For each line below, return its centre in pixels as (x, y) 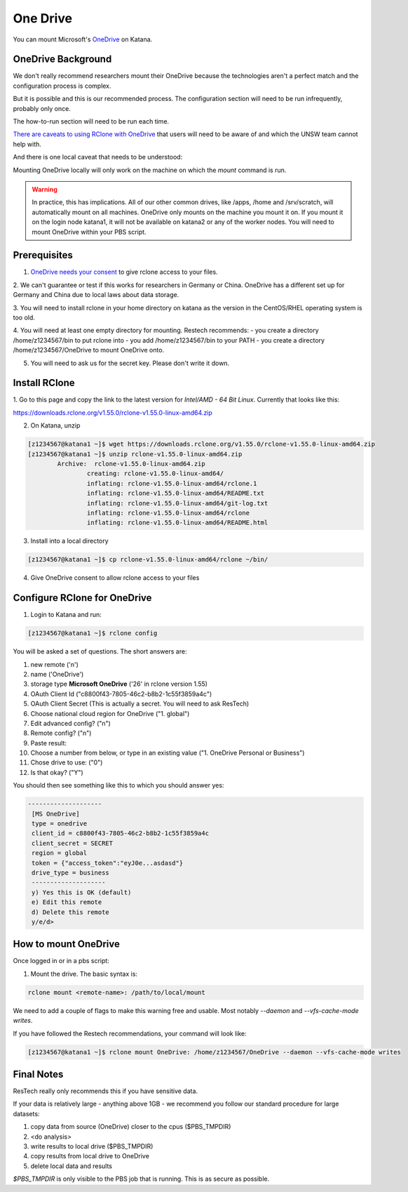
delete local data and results (71, 1166)
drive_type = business (71, 873)
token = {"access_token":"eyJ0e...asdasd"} (108, 863)
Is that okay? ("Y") (57, 772)
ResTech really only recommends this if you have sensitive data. (106, 1091)
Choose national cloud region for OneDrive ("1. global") (110, 713)
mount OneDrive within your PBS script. (89, 232)
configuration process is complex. (62, 86)
